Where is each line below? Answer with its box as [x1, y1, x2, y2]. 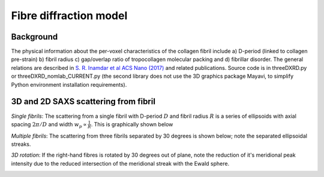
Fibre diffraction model [11, 9, 128, 22]
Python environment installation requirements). [11, 81, 127, 88]
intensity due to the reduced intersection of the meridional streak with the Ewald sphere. [11, 160, 230, 167]
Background [11, 32, 58, 42]
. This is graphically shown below [91, 120, 173, 128]
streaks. [11, 141, 31, 148]
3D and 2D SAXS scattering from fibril [11, 96, 156, 107]
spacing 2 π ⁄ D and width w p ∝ [11, 120, 87, 129]
